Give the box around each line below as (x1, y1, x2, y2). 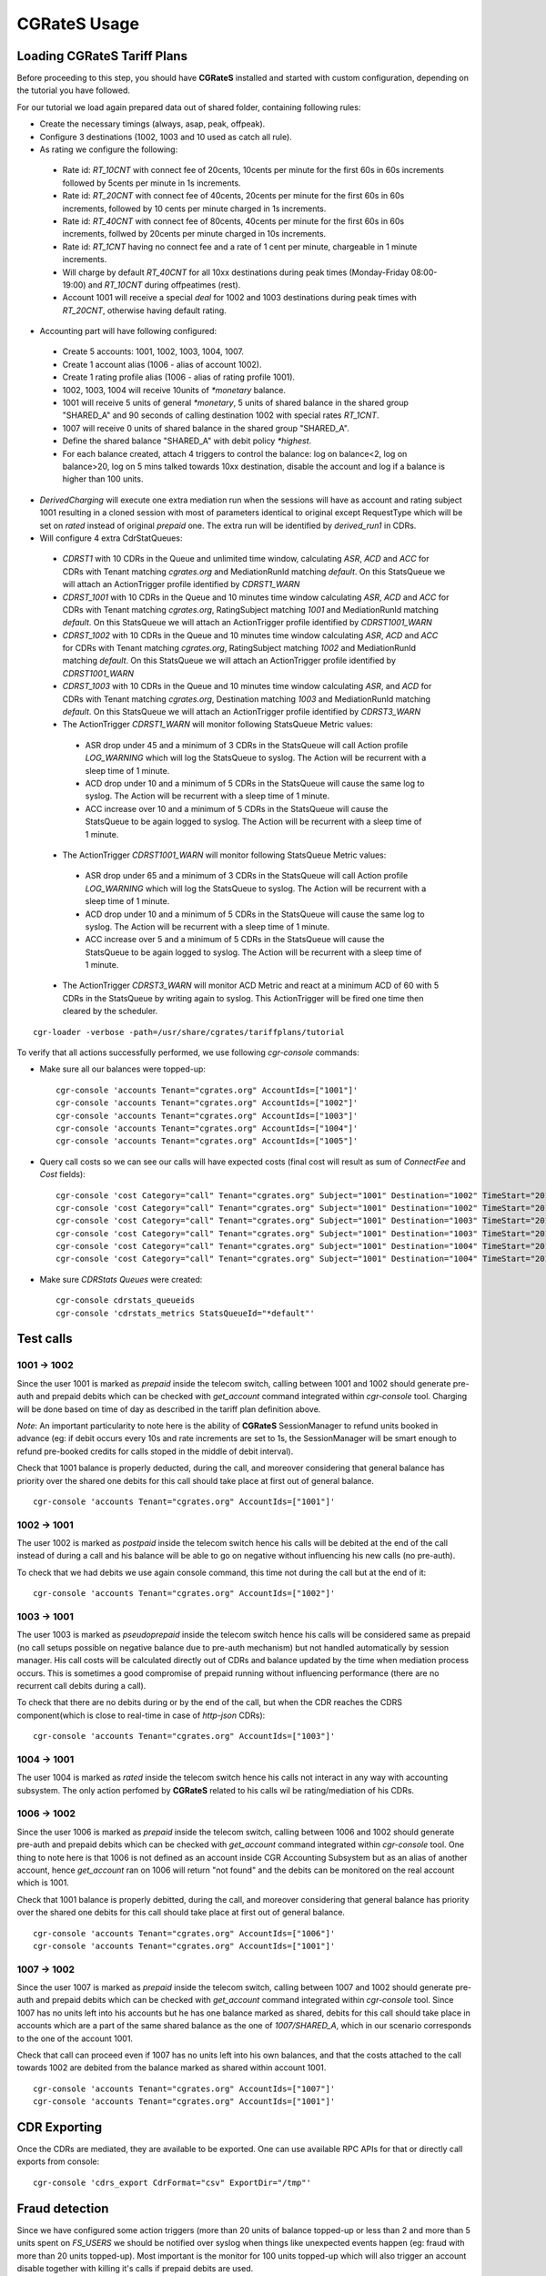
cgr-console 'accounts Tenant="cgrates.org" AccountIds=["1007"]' (33, 2083, 336, 2094)
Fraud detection (16, 2200, 109, 2216)
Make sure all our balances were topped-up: (39, 1063, 207, 1074)
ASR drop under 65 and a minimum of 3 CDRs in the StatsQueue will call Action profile (85, 870, 409, 881)
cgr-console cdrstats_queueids (56, 1295, 196, 1306)
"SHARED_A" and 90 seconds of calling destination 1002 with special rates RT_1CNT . (62, 410, 379, 421)
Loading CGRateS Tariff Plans (16, 48, 188, 64)
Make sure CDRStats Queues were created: (39, 1274, 203, 1285)
